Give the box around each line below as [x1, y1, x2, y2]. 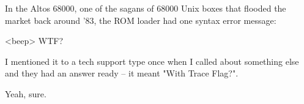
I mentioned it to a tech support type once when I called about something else [5, 54, 299, 67]
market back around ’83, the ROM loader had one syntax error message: [5, 13, 276, 26]
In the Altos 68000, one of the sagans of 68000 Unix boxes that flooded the [5, 2, 286, 14]
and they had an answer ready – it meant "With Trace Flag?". [5, 67, 239, 80]
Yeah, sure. [5, 87, 46, 100]
